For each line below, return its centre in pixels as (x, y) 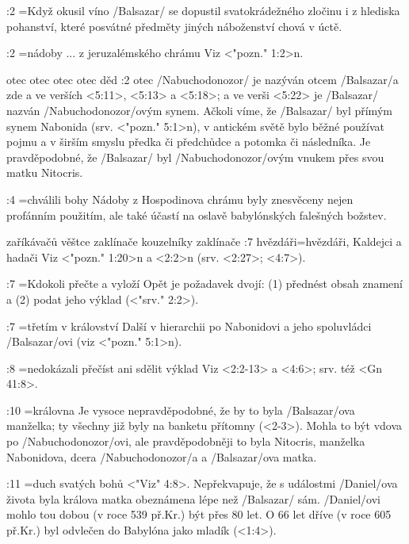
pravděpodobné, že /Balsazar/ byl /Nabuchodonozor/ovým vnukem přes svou (195, 157)
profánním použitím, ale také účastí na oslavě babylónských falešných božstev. (197, 215)
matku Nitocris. (45, 172)
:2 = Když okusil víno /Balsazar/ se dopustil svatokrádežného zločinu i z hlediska (203, 10)
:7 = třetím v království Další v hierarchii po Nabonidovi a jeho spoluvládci (189, 326)
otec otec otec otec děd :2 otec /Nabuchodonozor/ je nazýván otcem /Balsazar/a (203, 79)
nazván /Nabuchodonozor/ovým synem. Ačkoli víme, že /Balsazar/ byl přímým (199, 110)
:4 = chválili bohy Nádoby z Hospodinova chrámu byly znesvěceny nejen (180, 199)
